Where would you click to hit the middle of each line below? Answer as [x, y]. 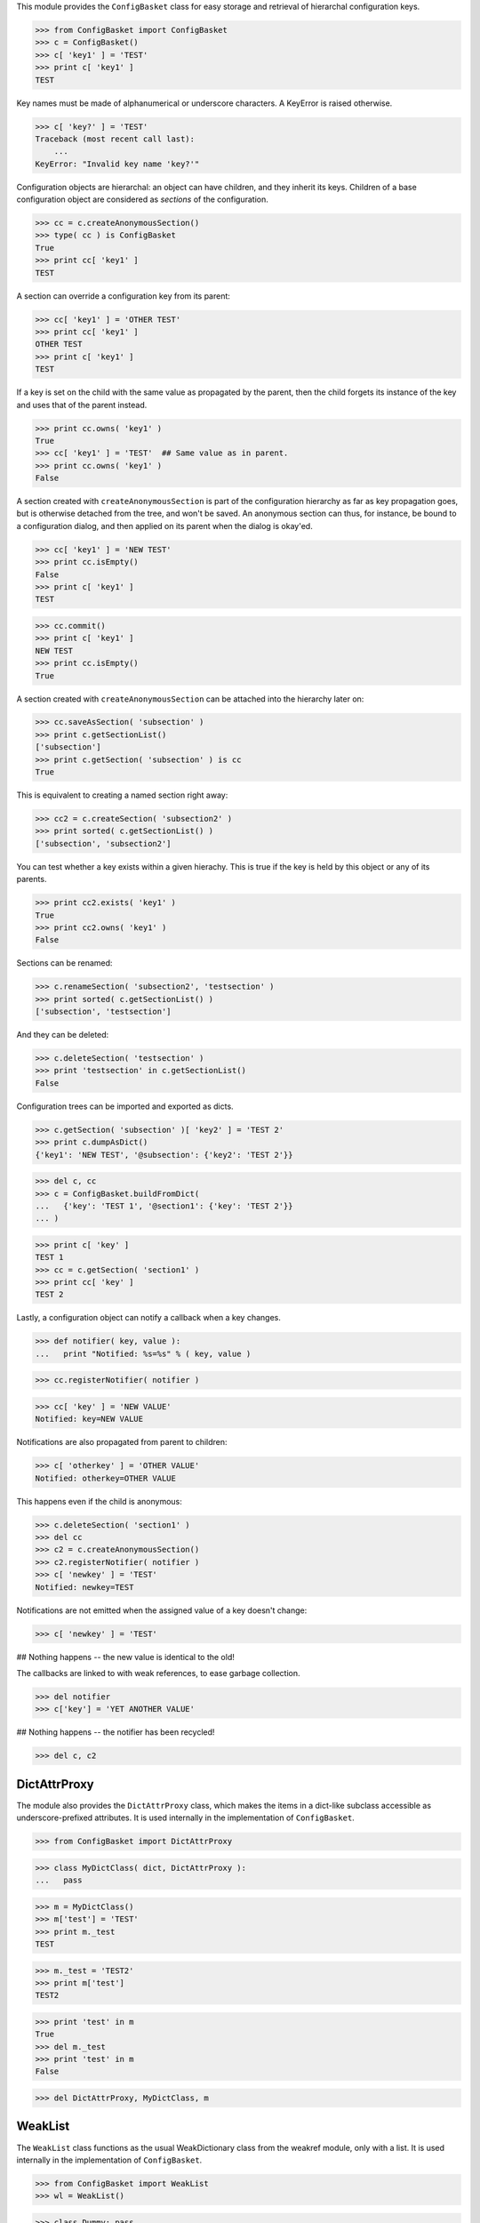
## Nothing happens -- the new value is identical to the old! [126, 1657]
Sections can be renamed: [64, 963]
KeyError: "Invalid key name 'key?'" [117, 164]
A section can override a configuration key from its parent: [124, 296]
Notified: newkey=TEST [84, 1587]
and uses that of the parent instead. [82, 405]
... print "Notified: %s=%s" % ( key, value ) [143, 1353]
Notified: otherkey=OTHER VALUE [106, 1478]
